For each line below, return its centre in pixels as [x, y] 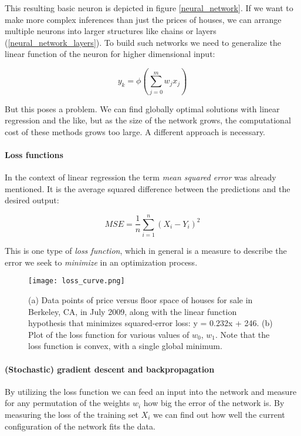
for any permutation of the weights [67, 403]
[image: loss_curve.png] [77, 281]
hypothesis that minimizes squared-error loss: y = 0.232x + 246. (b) [150, 323]
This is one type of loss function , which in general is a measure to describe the [146, 251]
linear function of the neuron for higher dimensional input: [110, 54]
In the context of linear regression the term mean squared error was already [141, 177]
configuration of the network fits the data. [80, 426]
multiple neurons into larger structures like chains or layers [111, 31]
